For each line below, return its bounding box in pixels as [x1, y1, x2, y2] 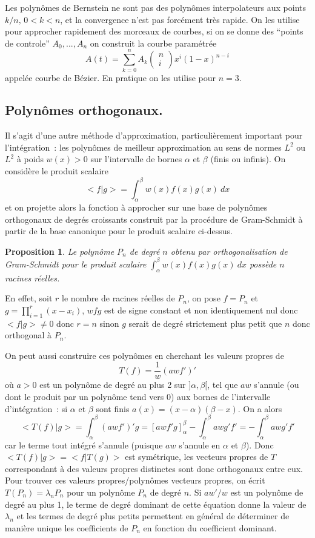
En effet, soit [5, 292, 53, 304]
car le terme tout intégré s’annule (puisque [5, 438, 163, 451]
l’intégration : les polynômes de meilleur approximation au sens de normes [5, 140, 282, 153]
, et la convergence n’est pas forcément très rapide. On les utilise [60, 13, 300, 25]
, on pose [187, 292, 220, 304]
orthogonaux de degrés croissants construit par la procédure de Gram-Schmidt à [5, 212, 303, 225]
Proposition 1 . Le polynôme [5, 244, 114, 257]
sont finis [96, 402, 130, 415]
